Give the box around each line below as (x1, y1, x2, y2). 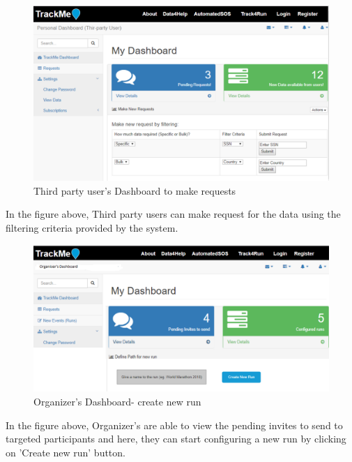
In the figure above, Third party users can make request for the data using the (6, 207, 341, 221)
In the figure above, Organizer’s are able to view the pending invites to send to (6, 417, 343, 432)
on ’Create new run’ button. (6, 445, 125, 459)
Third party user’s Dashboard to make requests (33, 183, 236, 198)
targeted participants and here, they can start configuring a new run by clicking (6, 431, 346, 446)
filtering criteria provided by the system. (6, 220, 178, 234)
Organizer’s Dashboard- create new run (33, 394, 201, 409)
